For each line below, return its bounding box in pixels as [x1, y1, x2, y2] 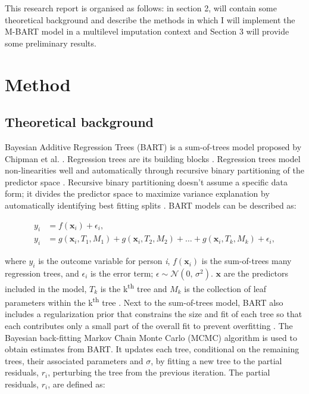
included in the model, [5, 282, 87, 294]
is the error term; [90, 266, 154, 279]
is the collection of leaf [184, 282, 267, 294]
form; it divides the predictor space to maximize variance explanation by [5, 187, 270, 200]
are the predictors [223, 266, 288, 279]
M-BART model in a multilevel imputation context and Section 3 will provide [5, 25, 289, 38]
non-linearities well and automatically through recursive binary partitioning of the [5, 164, 304, 176]
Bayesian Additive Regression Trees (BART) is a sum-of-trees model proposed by [5, 140, 302, 153]
